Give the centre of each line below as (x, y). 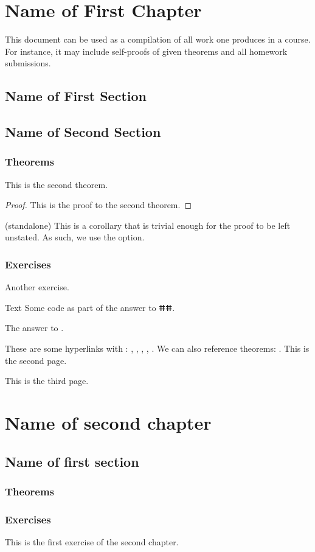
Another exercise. (37, 287)
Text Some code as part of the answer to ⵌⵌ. (90, 307)
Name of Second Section (83, 132)
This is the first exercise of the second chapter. (92, 542)
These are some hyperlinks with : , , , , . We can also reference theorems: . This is (157, 348)
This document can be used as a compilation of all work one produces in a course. (158, 39)
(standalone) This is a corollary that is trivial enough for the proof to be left (148, 225)
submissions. (28, 63)
